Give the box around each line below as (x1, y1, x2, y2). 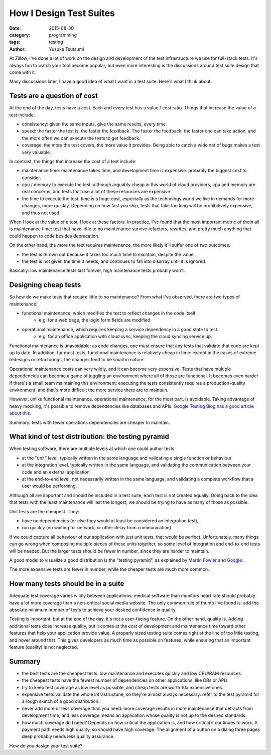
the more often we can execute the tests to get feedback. (22, 135, 141, 141)
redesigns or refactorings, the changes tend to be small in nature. (9, 357, 145, 363)
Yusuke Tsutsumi (49, 46, 84, 52)
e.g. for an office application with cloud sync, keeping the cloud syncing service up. (39, 334, 212, 340)
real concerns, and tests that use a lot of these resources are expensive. (22, 189, 172, 195)
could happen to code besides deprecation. (9, 233, 100, 239)
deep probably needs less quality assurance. (22, 733, 115, 739)
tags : (9, 39, 21, 45)
